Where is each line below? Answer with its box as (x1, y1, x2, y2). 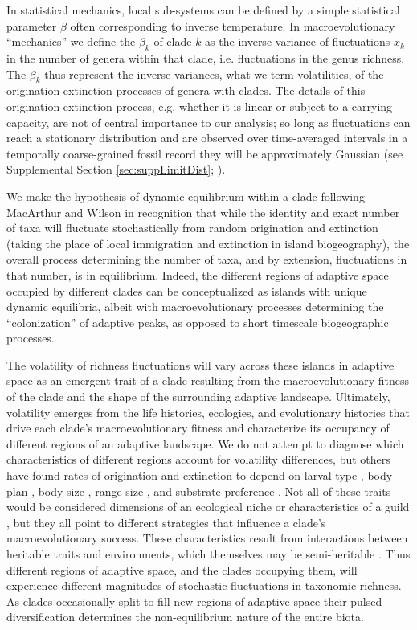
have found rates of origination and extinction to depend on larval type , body (6, 467, 393, 484)
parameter (6, 17, 57, 34)
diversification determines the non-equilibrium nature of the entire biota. (6, 608, 364, 625)
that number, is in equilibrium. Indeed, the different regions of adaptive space (6, 266, 389, 283)
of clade (153, 33, 192, 50)
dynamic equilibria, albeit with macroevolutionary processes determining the (6, 298, 384, 315)
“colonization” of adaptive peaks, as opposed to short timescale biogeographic (6, 313, 389, 330)
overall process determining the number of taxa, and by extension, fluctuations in (6, 251, 407, 268)
